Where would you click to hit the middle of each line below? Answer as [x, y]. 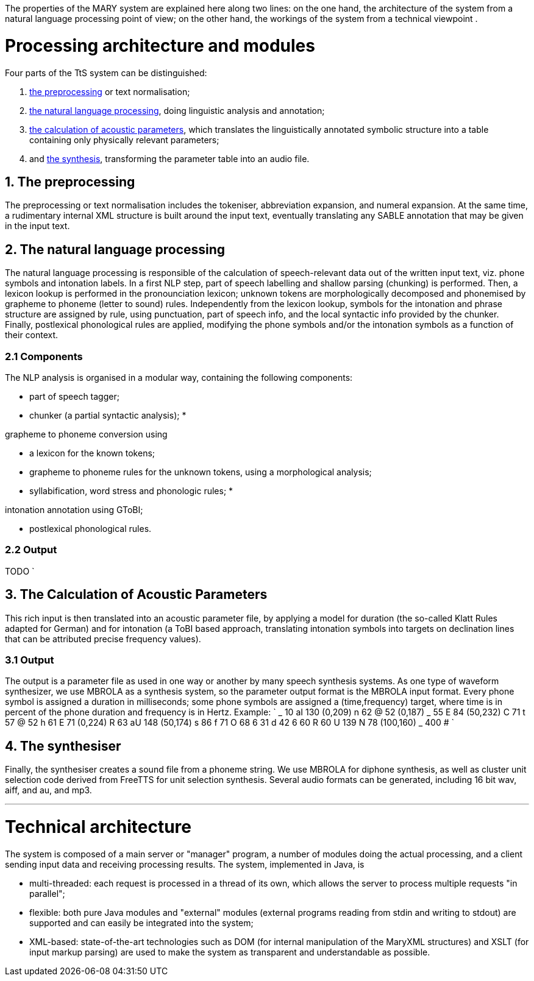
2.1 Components [44, 356]
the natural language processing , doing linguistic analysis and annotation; [177, 110]
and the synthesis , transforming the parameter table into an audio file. [169, 158]
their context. [32, 335]
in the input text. [37, 226]
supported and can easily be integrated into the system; [141, 923]
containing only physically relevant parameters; [124, 140]
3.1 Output [30, 660]
